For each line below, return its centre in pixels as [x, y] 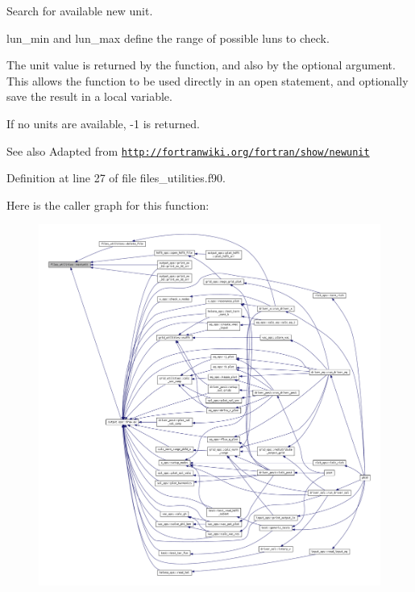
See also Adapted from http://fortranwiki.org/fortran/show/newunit [188, 150]
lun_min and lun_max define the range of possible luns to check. [168, 38]
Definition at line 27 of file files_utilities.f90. [116, 178]
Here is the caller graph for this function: [108, 204]
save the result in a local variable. [89, 96]
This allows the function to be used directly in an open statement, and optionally [207, 80]
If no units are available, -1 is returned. [103, 123]
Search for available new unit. [80, 10]
